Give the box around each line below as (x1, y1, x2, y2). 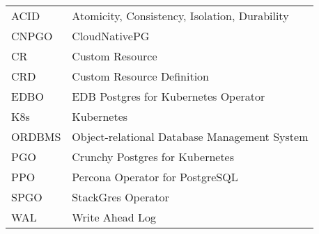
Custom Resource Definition (72, 68, 210, 84)
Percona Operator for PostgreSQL (72, 169, 238, 185)
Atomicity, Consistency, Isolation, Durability (72, 8, 289, 24)
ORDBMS (11, 128, 61, 144)
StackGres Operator (72, 189, 169, 205)
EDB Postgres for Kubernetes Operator (72, 88, 265, 104)
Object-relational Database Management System (72, 128, 309, 144)
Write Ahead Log (72, 209, 157, 225)
